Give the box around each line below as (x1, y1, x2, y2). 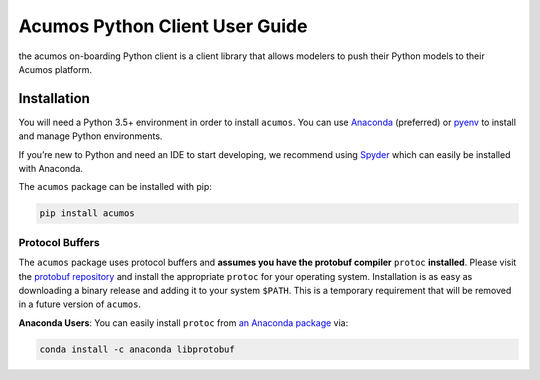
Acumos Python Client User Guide (18, 15, 308, 37)
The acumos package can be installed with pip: (18, 181, 212, 193)
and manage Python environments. (18, 130, 163, 142)
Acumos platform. (18, 63, 92, 75)
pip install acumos (39, 208, 135, 219)
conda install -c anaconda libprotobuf (39, 343, 235, 355)
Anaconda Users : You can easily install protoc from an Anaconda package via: (18, 316, 349, 329)
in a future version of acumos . (18, 298, 142, 310)
